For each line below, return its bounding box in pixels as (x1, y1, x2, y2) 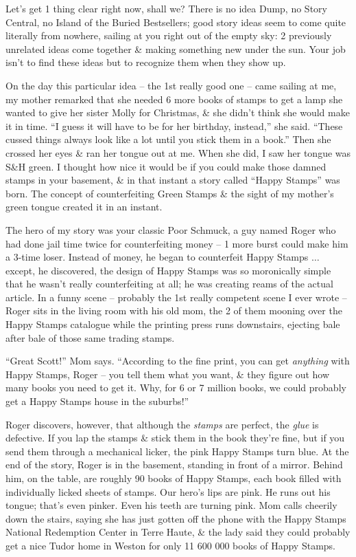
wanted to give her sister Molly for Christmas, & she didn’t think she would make (5, 105, 350, 120)
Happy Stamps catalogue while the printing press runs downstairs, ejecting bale (5, 317, 340, 331)
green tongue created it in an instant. (5, 199, 163, 214)
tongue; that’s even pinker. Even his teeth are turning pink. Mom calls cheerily (5, 498, 337, 512)
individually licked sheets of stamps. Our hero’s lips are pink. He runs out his (5, 484, 331, 499)
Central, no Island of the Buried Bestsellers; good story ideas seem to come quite (5, 14, 346, 29)
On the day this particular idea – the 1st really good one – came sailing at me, (5, 78, 337, 92)
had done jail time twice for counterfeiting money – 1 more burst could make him (5, 236, 348, 250)
